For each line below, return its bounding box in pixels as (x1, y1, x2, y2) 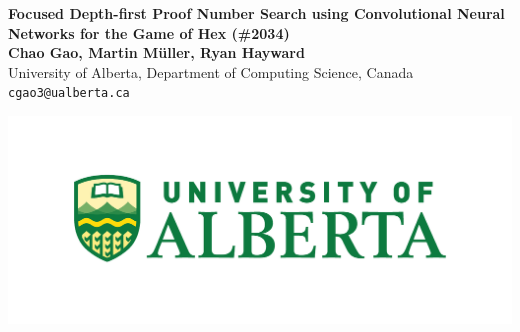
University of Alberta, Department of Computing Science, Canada (8, 61, 414, 82)
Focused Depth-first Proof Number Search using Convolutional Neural (8, 3, 505, 23)
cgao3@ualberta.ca (8, 86, 130, 101)
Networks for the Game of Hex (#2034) (8, 22, 290, 43)
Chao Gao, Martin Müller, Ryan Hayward (8, 42, 305, 63)
